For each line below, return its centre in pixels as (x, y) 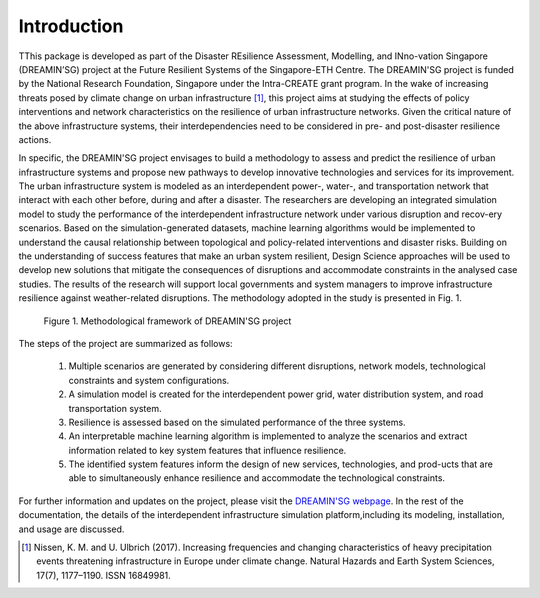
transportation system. (115, 408)
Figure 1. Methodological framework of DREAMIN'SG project (167, 321)
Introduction (71, 26)
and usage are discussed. (71, 529)
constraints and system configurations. (149, 380)
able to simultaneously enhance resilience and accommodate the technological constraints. (256, 478)
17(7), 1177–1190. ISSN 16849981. (104, 575)
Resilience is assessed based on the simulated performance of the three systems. (237, 422)
